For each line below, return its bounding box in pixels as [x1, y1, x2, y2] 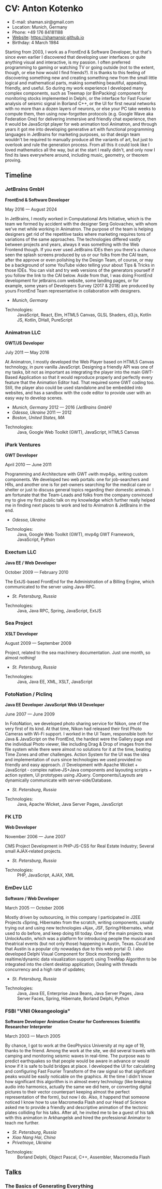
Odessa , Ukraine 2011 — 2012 [12, 409, 72, 415]
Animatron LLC [5, 329, 41, 336]
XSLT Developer [5, 631, 38, 636]
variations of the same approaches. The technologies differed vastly [5, 236, 141, 242]
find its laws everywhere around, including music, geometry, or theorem [5, 152, 148, 158]
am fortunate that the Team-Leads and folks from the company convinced [5, 492, 153, 498]
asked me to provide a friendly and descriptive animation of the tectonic [5, 1105, 148, 1110]
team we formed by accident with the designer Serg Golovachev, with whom [5, 221, 158, 227]
